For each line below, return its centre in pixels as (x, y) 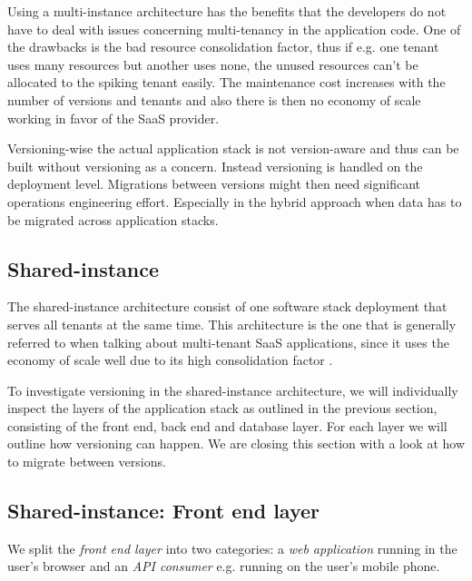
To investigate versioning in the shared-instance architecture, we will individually (233, 390)
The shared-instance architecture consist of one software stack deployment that (227, 306)
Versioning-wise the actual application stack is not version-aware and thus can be (233, 148)
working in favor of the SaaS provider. (113, 118)
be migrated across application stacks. (113, 219)
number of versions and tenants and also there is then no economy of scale (214, 99)
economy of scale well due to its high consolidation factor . (170, 360)
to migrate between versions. (87, 462)
